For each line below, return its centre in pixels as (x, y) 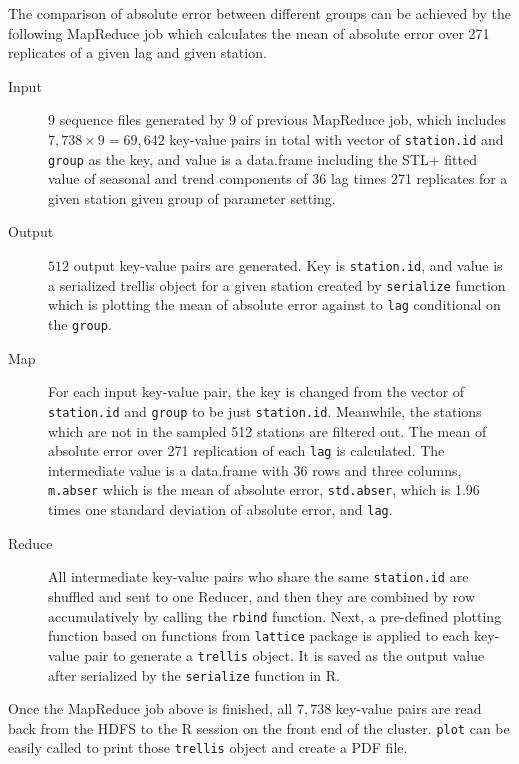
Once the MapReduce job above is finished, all (150, 708)
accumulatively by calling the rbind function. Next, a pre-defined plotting (275, 615)
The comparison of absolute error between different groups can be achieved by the (259, 13)
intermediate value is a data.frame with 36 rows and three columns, (255, 469)
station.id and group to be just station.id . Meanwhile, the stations (265, 410)
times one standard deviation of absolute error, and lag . (220, 509)
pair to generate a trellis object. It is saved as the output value (284, 654)
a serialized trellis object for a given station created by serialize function (277, 284)
